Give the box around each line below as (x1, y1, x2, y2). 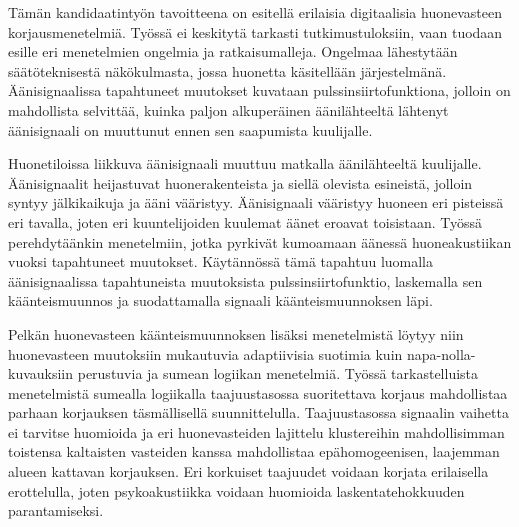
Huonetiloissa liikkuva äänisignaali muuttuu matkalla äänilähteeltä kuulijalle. (8, 153, 482, 174)
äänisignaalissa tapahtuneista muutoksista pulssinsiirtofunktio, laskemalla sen (8, 270, 483, 291)
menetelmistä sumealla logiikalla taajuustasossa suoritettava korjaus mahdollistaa (8, 382, 508, 403)
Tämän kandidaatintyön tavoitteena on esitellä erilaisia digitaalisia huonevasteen (8, 2, 502, 22)
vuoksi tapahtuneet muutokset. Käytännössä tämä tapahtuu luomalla (8, 251, 434, 272)
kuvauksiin (8, 363, 74, 384)
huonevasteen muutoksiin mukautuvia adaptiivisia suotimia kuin (8, 343, 403, 364)
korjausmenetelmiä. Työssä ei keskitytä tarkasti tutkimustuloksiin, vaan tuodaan (8, 21, 503, 42)
